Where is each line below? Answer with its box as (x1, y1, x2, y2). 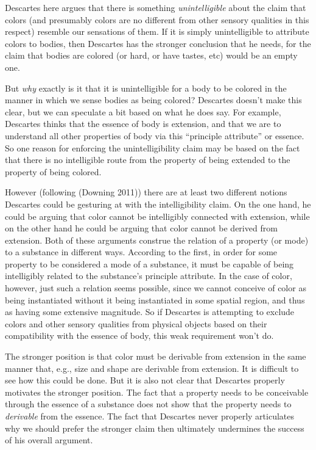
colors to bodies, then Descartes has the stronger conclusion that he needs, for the (5, 37, 311, 49)
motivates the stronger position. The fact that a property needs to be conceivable (5, 385, 309, 398)
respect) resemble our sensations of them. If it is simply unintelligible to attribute (5, 25, 309, 38)
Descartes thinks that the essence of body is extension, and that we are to (5, 117, 281, 130)
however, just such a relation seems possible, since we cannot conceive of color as (5, 281, 306, 294)
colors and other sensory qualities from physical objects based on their (5, 317, 267, 330)
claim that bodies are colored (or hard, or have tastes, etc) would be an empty (5, 49, 298, 62)
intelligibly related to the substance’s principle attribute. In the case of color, (5, 269, 292, 282)
